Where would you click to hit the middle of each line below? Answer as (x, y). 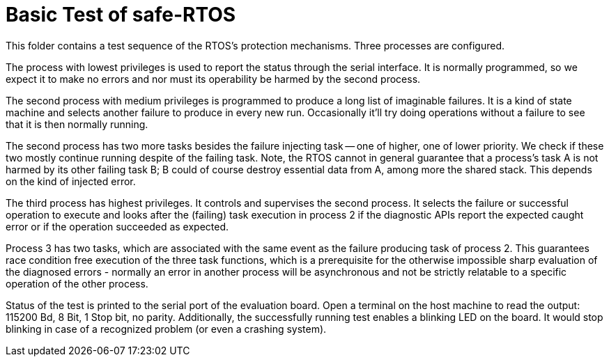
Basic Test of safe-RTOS (121, 15)
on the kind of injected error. (71, 181)
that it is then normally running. (77, 124)
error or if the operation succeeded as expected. (117, 226)
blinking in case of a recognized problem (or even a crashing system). (166, 329)
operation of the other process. (77, 283)
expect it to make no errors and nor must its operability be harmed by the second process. (213, 79)
